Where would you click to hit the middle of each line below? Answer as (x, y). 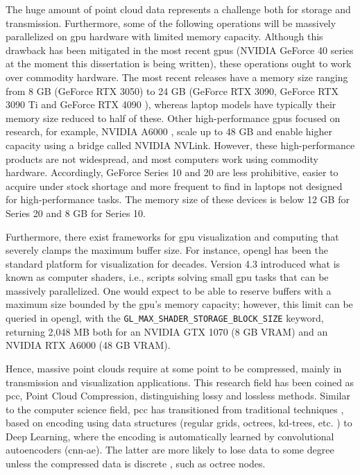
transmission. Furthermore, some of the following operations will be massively (171, 23)
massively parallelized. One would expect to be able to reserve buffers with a (169, 290)
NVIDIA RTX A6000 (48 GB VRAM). (88, 345)
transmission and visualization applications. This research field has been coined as (180, 382)
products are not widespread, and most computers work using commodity (162, 158)
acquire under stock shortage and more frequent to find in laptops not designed (174, 185)
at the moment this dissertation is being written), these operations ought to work (179, 63)
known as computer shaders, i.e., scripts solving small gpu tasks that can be (167, 277)
